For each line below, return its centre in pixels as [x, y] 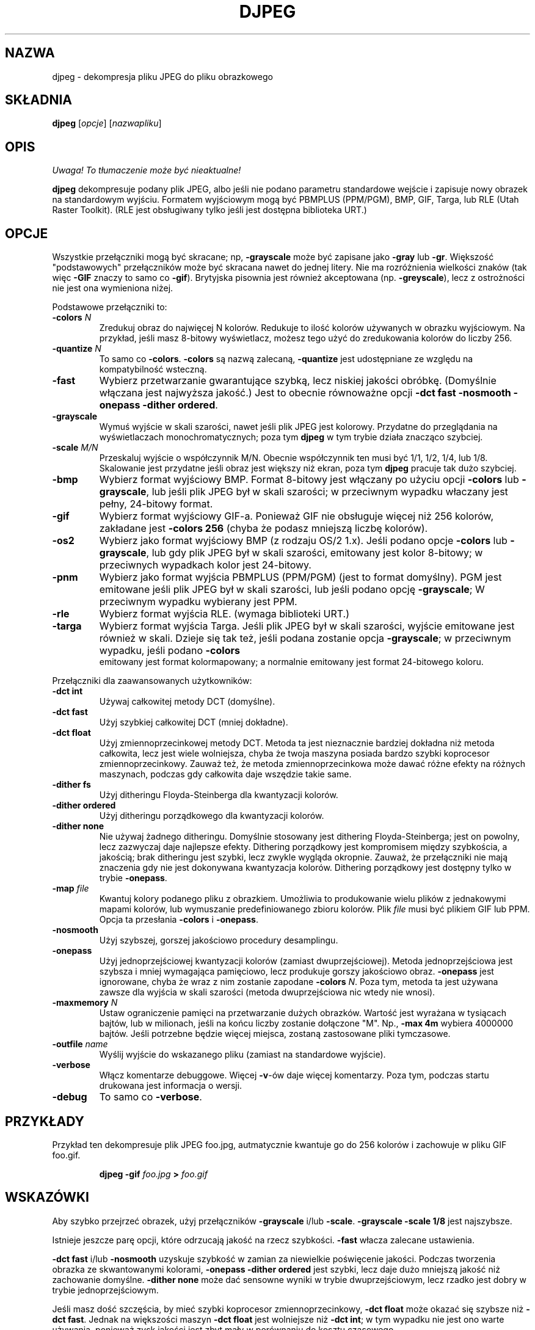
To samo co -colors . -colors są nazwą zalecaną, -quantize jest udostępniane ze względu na [286, 359]
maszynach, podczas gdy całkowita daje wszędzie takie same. [225, 774]
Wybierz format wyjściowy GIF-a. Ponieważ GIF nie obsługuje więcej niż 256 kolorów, [297, 516]
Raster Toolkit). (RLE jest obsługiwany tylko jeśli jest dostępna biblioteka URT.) [209, 210]
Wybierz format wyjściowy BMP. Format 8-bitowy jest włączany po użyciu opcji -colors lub [309, 480]
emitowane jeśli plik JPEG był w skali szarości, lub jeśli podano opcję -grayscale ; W [292, 590]
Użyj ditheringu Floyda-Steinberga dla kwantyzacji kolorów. [219, 795]
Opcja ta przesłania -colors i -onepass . [179, 920]
